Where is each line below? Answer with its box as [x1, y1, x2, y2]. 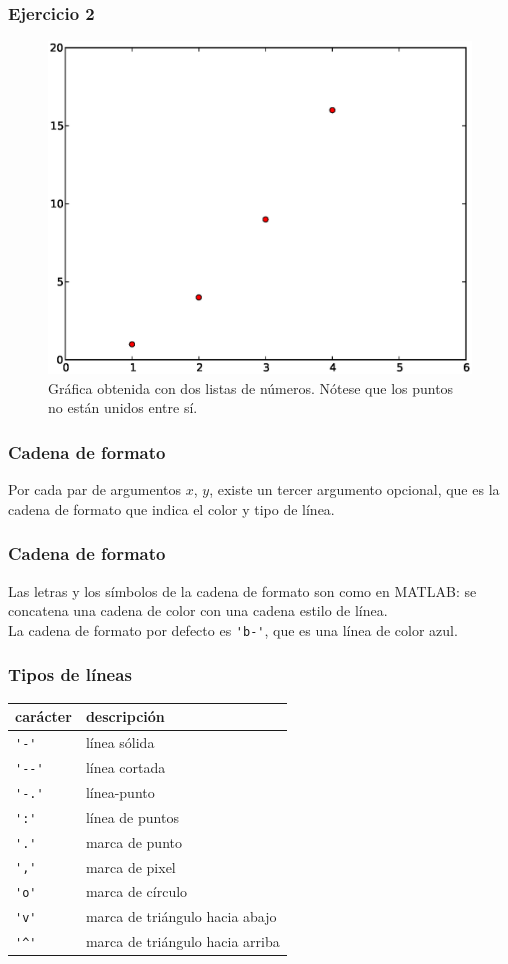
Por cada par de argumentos [8, 479, 182, 500]
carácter [15, 706, 72, 727]
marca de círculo [85, 881, 188, 902]
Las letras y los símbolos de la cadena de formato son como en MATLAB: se [8, 580, 477, 601]
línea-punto [85, 781, 155, 802]
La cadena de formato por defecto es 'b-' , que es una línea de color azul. [8, 619, 458, 640]
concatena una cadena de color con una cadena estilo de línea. [8, 600, 388, 621]
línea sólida [85, 731, 155, 752]
